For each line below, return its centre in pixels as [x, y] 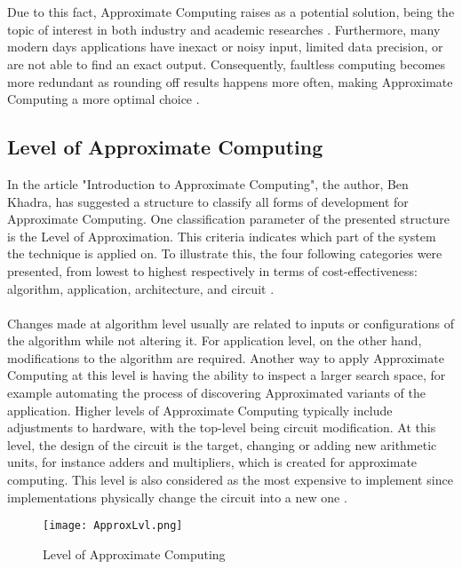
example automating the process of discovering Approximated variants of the [217, 393]
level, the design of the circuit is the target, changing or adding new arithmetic [222, 444]
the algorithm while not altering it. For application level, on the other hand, [215, 340]
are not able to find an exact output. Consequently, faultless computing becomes [227, 63]
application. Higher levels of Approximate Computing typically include [200, 410]
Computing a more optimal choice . [104, 99]
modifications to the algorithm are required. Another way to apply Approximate [226, 357]
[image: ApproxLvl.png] [113, 526]
